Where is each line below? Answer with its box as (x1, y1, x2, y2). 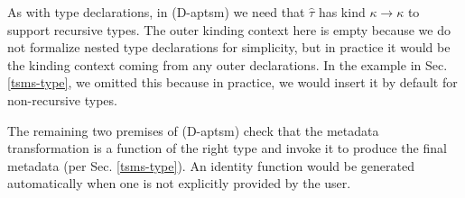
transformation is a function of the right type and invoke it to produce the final (7, 139, 447, 157)
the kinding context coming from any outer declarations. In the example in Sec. (7, 55, 448, 74)
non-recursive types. (7, 90, 117, 109)
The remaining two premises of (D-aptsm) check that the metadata (7, 121, 379, 139)
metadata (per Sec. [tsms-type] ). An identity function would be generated (7, 156, 414, 175)
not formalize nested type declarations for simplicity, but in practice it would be (7, 38, 451, 57)
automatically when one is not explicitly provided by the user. (7, 174, 351, 193)
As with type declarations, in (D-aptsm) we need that (7, 3, 305, 21)
